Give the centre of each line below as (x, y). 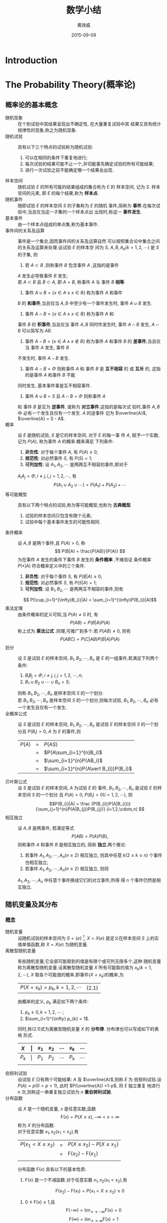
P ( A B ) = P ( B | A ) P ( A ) (90, 622)
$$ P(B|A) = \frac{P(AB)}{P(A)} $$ (90, 551)
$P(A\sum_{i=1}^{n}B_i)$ (73, 752)
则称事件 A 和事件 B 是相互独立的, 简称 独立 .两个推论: (72, 845)
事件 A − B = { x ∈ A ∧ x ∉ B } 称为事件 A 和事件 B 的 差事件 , (86, 341)
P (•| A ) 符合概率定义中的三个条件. (52, 566)
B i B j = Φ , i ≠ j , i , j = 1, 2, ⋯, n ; (54, 676)
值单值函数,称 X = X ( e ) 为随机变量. (53, 944)
